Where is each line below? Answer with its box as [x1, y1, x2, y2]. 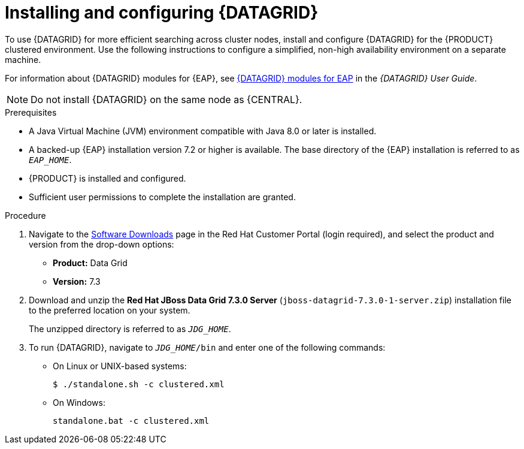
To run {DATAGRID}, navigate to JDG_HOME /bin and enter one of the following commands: [29, 342, 386, 352]
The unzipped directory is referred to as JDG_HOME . [29, 323, 231, 334]
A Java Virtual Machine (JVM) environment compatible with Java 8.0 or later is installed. [29, 125, 377, 136]
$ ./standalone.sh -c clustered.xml [53, 379, 225, 389]
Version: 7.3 [53, 276, 101, 287]
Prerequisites [5, 107, 57, 117]
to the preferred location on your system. [29, 305, 190, 315]
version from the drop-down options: [29, 239, 174, 249]
